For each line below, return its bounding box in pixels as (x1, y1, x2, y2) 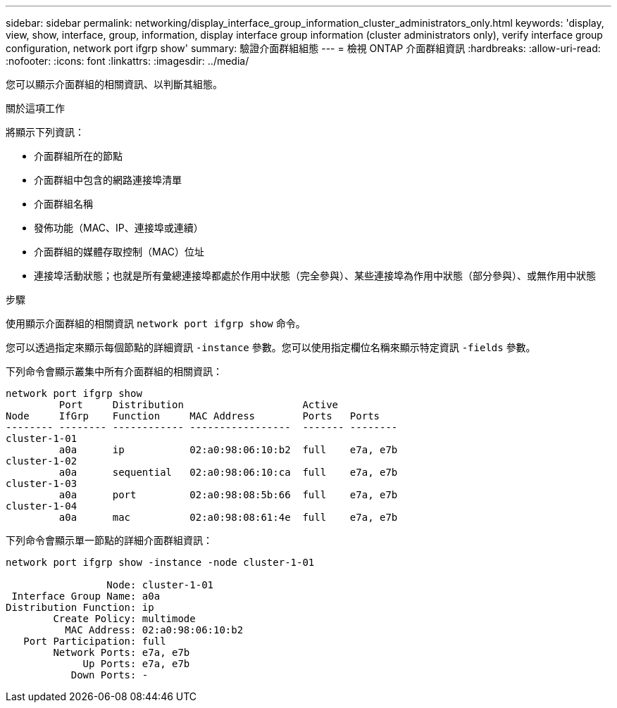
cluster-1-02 (6, 455, 77, 467)
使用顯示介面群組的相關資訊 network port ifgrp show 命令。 (6, 317, 306, 329)
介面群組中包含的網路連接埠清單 (34, 174, 182, 186)
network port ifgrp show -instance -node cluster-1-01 (6, 557, 315, 568)
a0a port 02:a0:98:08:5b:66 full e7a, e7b (58, 489, 398, 500)
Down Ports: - (70, 669, 149, 681)
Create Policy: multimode (53, 613, 196, 624)
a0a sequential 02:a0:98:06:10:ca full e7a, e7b (58, 467, 398, 478)
